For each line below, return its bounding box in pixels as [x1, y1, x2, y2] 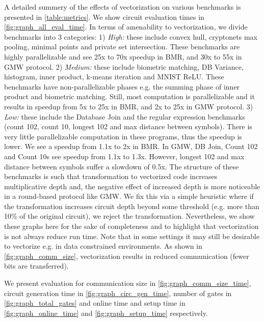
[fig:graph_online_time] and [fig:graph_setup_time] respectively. [4, 307, 208, 318]
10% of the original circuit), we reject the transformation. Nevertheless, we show [4, 211, 255, 221]
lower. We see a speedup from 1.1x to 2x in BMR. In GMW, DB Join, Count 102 [4, 141, 258, 152]
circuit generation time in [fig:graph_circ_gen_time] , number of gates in [4, 287, 232, 298]
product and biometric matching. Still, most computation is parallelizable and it [4, 91, 255, 102]
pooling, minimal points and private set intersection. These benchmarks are [4, 41, 240, 52]
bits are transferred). [4, 260, 69, 271]
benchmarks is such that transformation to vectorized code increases [4, 171, 218, 182]
